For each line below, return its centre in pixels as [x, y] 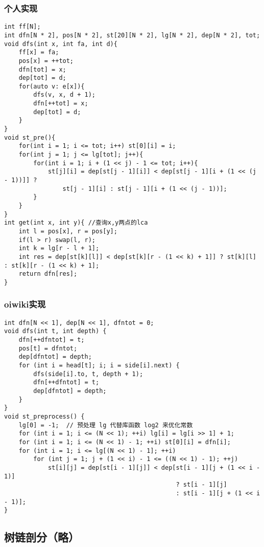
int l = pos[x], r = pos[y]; [68, 231]
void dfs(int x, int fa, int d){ [61, 44]
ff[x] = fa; [39, 52]
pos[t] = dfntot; [48, 348]
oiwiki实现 [25, 304]
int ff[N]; [22, 27]
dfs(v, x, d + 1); [64, 95]
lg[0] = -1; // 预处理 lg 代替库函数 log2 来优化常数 [106, 425]
